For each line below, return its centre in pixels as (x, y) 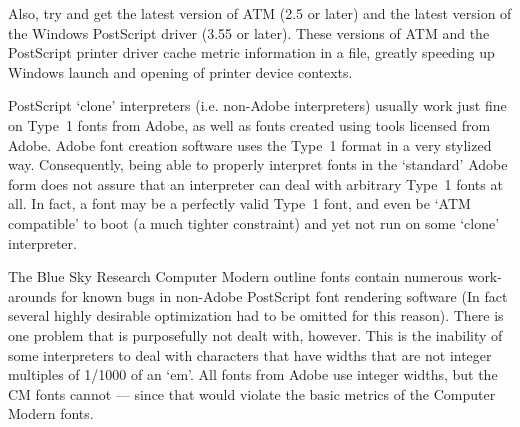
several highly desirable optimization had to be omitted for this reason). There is (256, 315)
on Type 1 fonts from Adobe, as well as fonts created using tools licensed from (249, 124)
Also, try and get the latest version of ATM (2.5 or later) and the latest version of (260, 13)
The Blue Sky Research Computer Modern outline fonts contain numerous (235, 276)
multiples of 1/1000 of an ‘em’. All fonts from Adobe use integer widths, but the (253, 374)
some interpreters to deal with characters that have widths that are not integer (250, 354)
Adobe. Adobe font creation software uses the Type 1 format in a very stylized (250, 144)
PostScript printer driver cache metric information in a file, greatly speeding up (251, 52)
